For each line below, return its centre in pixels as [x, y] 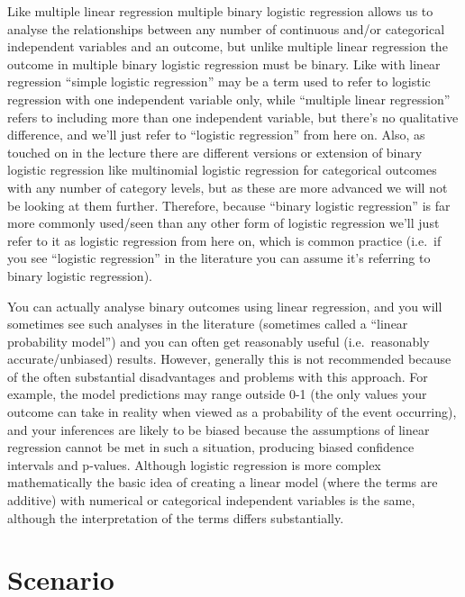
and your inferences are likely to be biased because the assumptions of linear [219, 429]
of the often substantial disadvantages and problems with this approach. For [218, 376]
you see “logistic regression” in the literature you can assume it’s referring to [219, 258]
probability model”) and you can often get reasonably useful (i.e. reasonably [219, 341]
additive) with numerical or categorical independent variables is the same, [211, 500]
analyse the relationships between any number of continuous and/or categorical [226, 28]
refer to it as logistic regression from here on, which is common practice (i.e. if [224, 240]
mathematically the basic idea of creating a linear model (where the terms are [223, 482]
